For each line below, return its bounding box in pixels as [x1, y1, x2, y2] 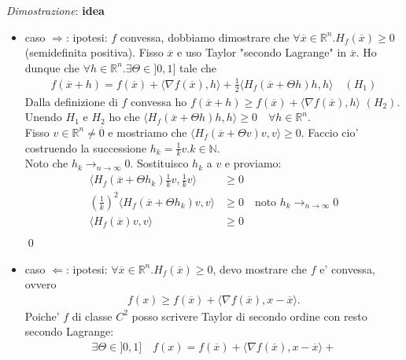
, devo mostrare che [212, 260, 308, 277]
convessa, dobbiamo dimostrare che [120, 28, 290, 45]
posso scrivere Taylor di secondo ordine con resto [131, 307, 367, 324]
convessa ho [131, 93, 187, 109]
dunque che [24, 59, 80, 75]
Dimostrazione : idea [6, 2, 105, 18]
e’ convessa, [319, 260, 375, 277]
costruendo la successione [24, 139, 147, 156]
